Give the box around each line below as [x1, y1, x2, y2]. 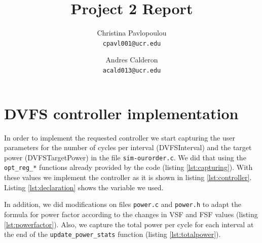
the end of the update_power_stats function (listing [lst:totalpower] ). [4, 229, 221, 239]
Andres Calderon [105, 54, 158, 65]
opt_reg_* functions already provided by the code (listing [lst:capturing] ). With [4, 162, 253, 172]
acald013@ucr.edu [102, 66, 161, 74]
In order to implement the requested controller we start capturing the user [4, 132, 235, 143]
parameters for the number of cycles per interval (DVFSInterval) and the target [4, 142, 252, 153]
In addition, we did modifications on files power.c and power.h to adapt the [4, 199, 241, 210]
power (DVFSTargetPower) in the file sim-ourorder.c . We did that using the [4, 152, 246, 162]
